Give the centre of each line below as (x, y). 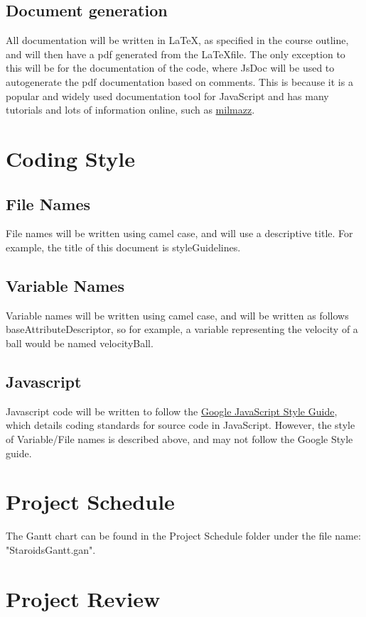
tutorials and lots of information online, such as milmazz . (130, 110)
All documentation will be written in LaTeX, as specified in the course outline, (177, 40)
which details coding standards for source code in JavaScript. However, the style (181, 425)
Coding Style (71, 158)
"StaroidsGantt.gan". (51, 549)
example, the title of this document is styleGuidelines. (123, 247)
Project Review (83, 598)
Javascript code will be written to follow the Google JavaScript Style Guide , (172, 411)
